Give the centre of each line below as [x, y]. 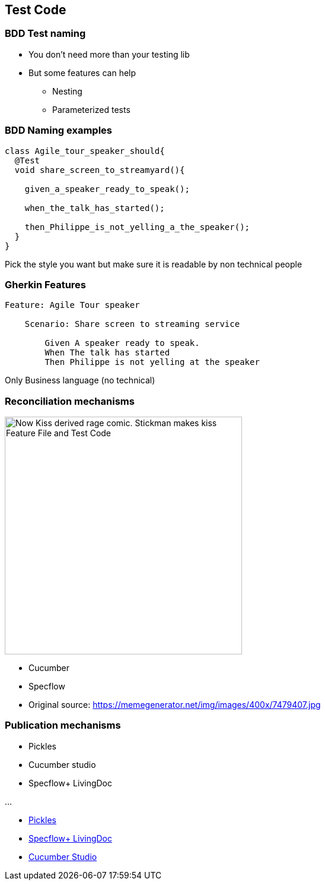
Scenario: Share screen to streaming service [132, 324]
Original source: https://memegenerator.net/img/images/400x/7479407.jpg [175, 705]
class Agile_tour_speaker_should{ [85, 151]
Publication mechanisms [63, 725]
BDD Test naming [45, 34]
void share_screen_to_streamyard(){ [100, 170]
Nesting [67, 91]
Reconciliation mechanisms [70, 401]
